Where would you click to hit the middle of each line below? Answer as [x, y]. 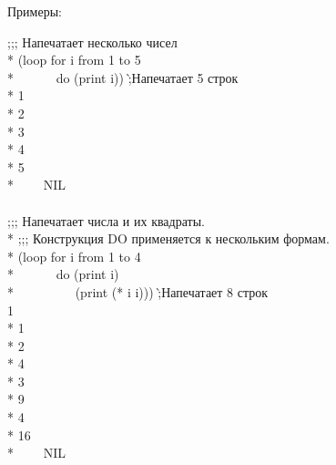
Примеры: [35, 11]
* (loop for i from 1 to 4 [74, 256]
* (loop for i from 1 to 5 [74, 60]
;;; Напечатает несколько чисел [92, 41]
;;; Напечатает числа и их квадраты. [106, 220]
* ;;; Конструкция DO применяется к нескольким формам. [168, 238]
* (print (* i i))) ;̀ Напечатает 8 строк [138, 291]
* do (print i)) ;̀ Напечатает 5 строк [123, 77]
